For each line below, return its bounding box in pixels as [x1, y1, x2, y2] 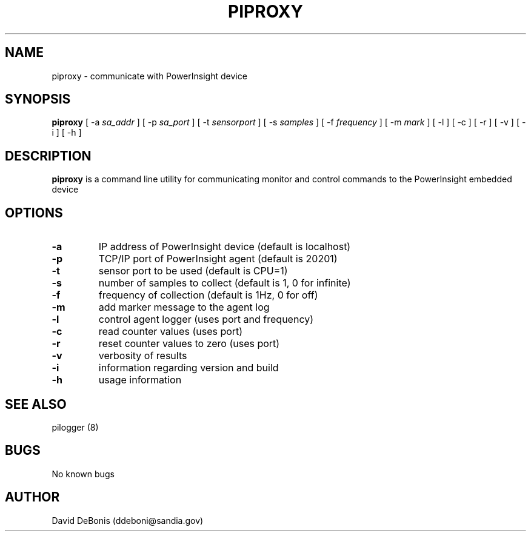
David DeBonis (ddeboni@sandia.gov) [52, 515, 204, 526]
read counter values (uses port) [98, 325, 243, 338]
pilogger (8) [52, 422, 99, 432]
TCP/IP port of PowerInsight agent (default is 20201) [98, 253, 338, 265]
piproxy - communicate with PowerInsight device [52, 70, 247, 81]
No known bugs [52, 468, 115, 479]
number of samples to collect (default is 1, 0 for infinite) [98, 277, 351, 290]
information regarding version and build [98, 362, 279, 374]
